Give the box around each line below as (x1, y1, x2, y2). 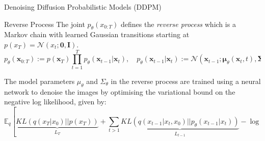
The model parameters (4, 75, 75, 86)
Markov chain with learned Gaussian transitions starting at (4, 29, 190, 40)
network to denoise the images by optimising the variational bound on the (4, 86, 235, 97)
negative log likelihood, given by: (4, 96, 107, 107)
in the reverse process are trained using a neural (111, 75, 261, 86)
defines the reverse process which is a (121, 18, 236, 29)
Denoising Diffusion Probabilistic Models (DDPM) (4, 2, 162, 12)
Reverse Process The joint (4, 18, 85, 29)
